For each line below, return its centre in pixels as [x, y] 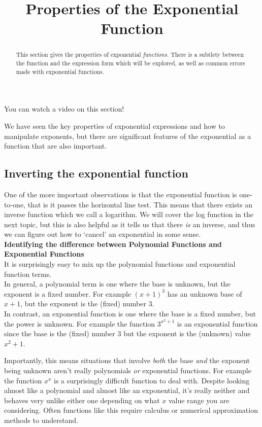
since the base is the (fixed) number [60, 333]
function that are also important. [56, 146]
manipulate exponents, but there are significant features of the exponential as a [128, 136]
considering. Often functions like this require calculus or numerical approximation [131, 410]
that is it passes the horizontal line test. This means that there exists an [140, 204]
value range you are [199, 400]
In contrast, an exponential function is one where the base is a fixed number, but [130, 314]
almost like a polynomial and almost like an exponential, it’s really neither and [127, 390]
